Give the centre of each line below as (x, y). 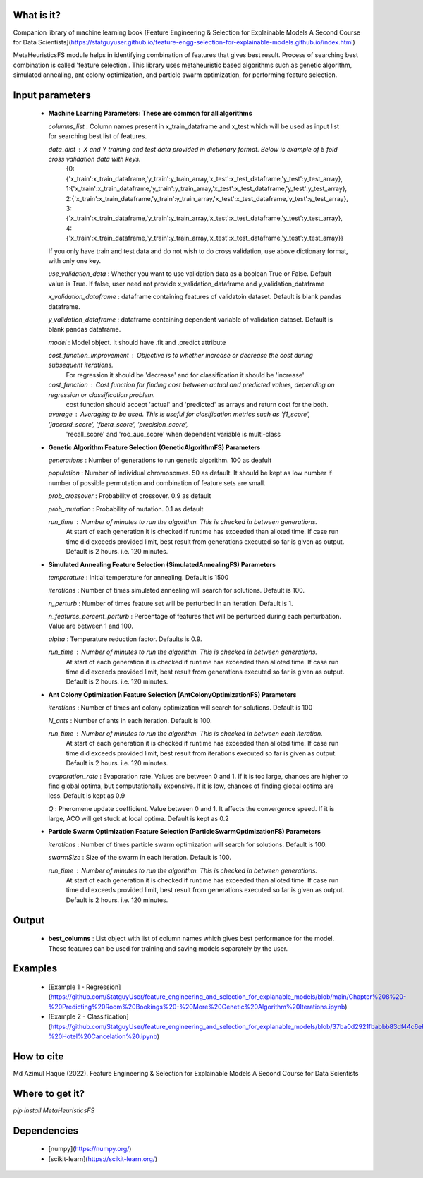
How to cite (38, 1056)
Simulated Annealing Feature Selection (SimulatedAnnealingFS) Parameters (162, 564)
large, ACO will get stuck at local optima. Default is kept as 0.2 (139, 819)
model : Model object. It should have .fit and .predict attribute (137, 342)
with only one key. (75, 260)
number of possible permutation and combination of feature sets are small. (157, 482)
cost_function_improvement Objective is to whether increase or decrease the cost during (181, 356)
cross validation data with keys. (94, 159)
